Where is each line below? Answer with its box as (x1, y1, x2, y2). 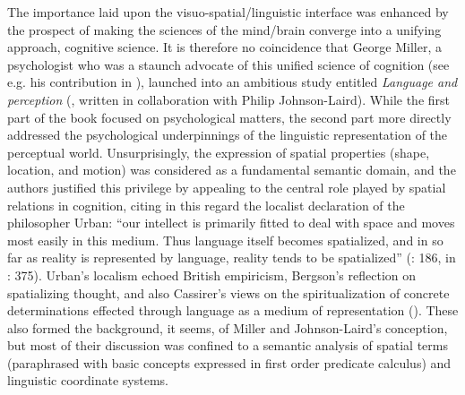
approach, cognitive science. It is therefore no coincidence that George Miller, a (7, 38, 442, 56)
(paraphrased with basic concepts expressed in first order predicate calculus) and (7, 353, 452, 372)
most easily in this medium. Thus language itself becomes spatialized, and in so (7, 230, 443, 249)
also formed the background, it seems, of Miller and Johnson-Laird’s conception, (7, 318, 448, 337)
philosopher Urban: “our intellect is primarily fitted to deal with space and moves (7, 213, 455, 232)
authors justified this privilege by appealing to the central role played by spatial (7, 177, 446, 196)
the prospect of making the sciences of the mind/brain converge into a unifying (7, 20, 442, 39)
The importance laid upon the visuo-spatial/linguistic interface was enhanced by (7, 3, 449, 21)
